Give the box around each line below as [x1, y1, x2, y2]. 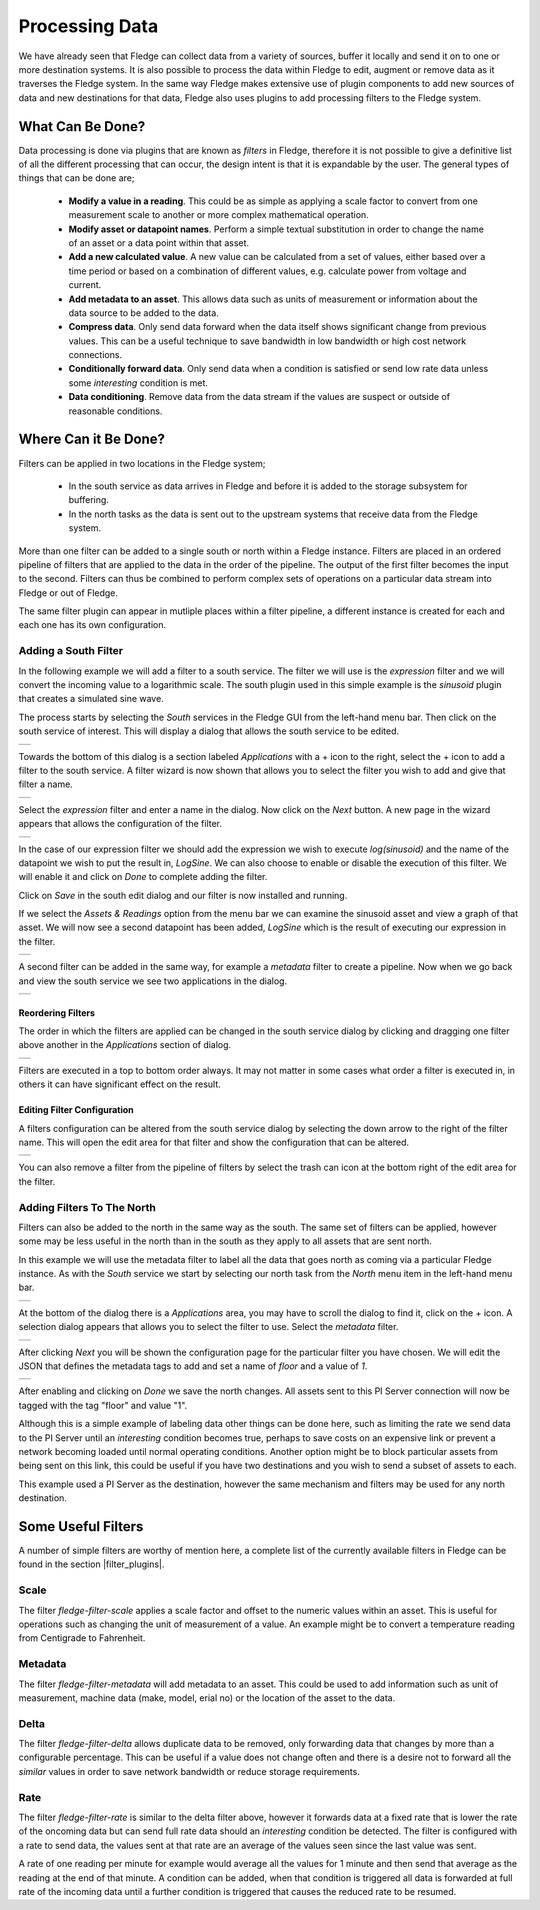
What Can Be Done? [18, 118, 146, 135]
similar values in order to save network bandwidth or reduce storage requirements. [18, 1765, 360, 1777]
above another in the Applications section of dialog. [18, 1039, 232, 1051]
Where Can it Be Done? [18, 431, 165, 448]
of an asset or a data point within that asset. [68, 236, 250, 249]
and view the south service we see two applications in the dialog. [18, 975, 288, 987]
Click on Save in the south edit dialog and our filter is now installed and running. [18, 889, 348, 901]
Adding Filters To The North [18, 1200, 157, 1214]
